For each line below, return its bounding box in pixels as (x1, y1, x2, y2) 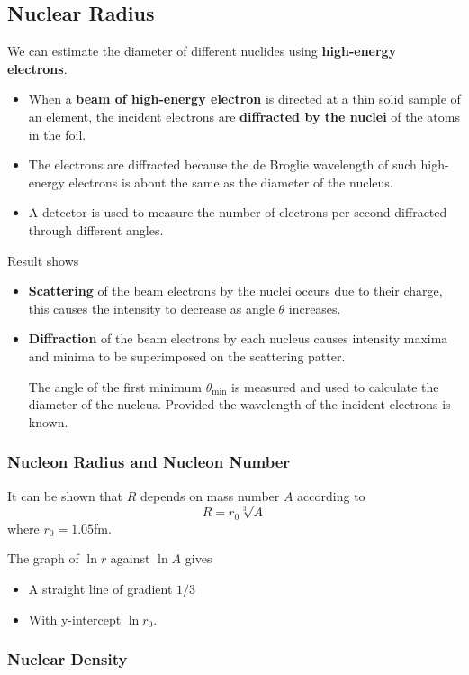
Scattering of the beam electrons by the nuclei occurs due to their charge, (28, 281, 443, 300)
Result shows (7, 251, 79, 269)
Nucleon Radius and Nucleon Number (7, 451, 291, 473)
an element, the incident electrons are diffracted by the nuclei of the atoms (28, 106, 460, 125)
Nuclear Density (7, 648, 128, 670)
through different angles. (28, 220, 164, 239)
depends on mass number (140, 486, 280, 505)
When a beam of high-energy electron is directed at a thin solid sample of (28, 89, 461, 108)
